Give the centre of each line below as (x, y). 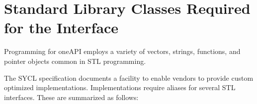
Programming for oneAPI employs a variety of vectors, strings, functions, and (122, 51)
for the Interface (61, 27)
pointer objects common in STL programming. (75, 61)
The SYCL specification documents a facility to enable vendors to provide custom (129, 78)
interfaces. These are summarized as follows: (71, 97)
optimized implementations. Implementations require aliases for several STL (120, 87)
